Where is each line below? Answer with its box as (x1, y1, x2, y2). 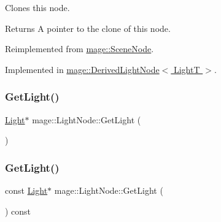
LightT (173, 63, 200, 75)
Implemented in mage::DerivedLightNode (5, 63, 160, 75)
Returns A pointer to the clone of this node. (5, 21, 171, 34)
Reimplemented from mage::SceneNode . (5, 42, 154, 55)
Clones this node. (5, 1, 70, 13)
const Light (5, 184, 48, 196)
